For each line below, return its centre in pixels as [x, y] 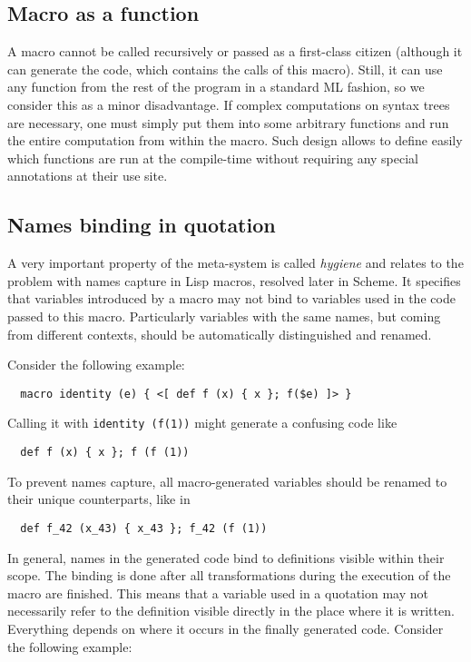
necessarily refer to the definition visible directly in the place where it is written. [231, 611]
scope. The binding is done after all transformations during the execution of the [229, 575]
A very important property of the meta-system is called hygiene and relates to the [235, 263]
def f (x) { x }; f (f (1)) [105, 453]
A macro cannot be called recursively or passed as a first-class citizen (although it [235, 51]
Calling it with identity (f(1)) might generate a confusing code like [202, 423]
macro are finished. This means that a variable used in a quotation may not [218, 593]
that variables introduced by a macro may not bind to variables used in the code [231, 298]
